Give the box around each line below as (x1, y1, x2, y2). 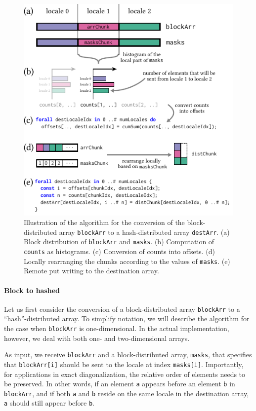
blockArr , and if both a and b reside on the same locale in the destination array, (4, 388, 249, 398)
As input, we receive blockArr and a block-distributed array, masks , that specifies (4, 349, 252, 360)
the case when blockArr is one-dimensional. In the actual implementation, (4, 323, 229, 333)
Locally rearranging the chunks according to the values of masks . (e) (24, 256, 230, 266)
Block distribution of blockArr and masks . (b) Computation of (24, 236, 214, 247)
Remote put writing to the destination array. (24, 265, 159, 276)
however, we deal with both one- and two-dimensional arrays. (4, 333, 190, 343)
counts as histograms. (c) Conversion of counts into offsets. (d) (24, 246, 215, 256)
